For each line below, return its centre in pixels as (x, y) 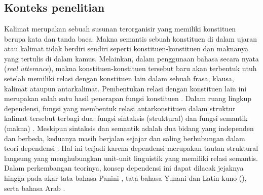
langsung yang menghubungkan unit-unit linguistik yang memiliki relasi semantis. (131, 158)
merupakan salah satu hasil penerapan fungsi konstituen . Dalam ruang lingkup (128, 98)
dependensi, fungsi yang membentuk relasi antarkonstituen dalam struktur (120, 108)
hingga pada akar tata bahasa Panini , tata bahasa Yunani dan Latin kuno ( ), (125, 177)
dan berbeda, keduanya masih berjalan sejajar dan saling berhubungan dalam (125, 138)
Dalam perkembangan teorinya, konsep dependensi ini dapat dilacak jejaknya (124, 168)
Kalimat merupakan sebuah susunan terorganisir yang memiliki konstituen (120, 28)
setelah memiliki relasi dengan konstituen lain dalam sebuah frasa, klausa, (119, 78)
